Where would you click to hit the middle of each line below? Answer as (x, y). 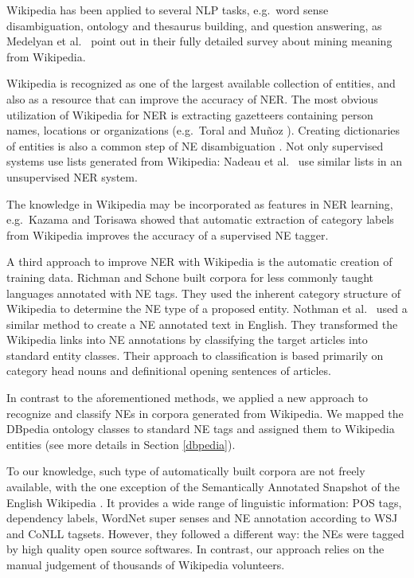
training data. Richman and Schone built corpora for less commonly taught (190, 277)
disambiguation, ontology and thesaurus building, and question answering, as (194, 25)
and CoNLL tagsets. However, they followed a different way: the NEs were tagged (205, 533)
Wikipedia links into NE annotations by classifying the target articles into (187, 340)
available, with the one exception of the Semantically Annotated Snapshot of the (203, 487)
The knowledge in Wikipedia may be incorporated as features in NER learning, (200, 203)
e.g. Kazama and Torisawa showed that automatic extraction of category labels (200, 219)
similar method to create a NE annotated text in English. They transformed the (202, 324)
